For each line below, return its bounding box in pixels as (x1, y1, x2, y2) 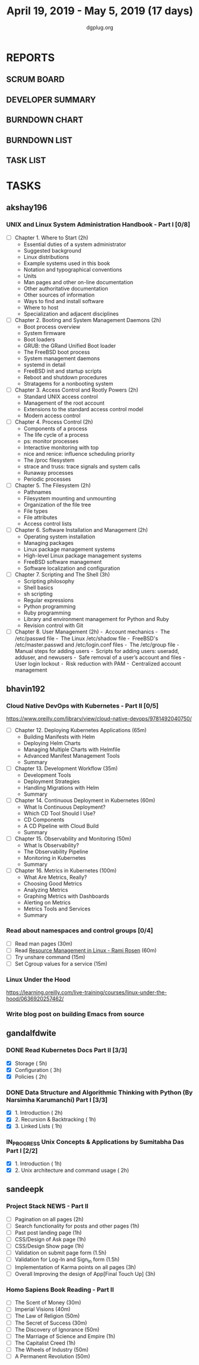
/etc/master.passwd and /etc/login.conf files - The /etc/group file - (14, 641, 179, 648)
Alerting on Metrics (23, 899, 71, 906)
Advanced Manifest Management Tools (23, 752, 120, 759)
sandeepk (6, 1184, 44, 1194)
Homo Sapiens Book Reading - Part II (6, 1285, 114, 1294)
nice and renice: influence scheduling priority (23, 450, 135, 458)
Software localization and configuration (23, 565, 121, 572)
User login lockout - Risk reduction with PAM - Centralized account (14, 660, 181, 667)
